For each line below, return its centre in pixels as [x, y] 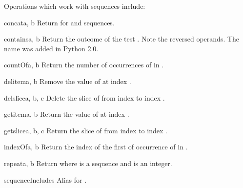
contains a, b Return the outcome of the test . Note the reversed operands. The [122, 39]
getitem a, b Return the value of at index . [67, 114]
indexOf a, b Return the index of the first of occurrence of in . [96, 147]
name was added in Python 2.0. [51, 48]
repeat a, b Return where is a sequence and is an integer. [88, 163]
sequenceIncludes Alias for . [45, 179]
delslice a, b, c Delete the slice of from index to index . [84, 97]
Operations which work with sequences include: [75, 6]
